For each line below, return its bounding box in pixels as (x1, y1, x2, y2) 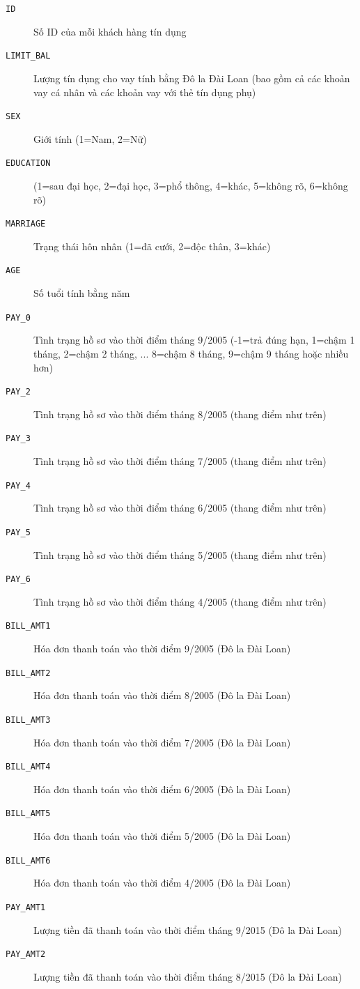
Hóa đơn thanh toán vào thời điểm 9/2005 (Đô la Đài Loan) (33, 641, 291, 656)
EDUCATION (6, 158, 51, 169)
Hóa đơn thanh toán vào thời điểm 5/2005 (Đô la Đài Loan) (33, 829, 291, 843)
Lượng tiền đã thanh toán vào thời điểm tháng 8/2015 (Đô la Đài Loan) (33, 969, 342, 983)
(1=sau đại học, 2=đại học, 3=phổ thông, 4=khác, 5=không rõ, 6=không (33, 178, 348, 192)
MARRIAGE (6, 219, 46, 229)
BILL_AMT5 (6, 808, 51, 819)
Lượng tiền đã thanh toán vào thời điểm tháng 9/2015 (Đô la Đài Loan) (33, 922, 342, 937)
